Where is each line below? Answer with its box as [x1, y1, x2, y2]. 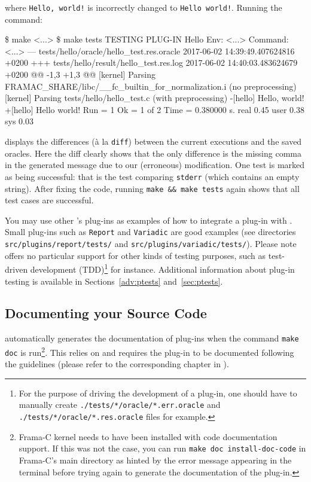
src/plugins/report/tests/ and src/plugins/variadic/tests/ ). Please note [5, 237, 297, 249]
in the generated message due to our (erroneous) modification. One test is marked [5, 158, 305, 171]
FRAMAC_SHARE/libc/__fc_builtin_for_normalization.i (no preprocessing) [5, 80, 297, 92]
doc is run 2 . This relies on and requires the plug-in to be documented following [5, 344, 294, 358]
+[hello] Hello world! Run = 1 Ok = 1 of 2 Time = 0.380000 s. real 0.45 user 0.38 [5, 103, 304, 115]
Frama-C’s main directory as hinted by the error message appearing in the [19, 454, 292, 466]
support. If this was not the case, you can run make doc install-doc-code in [19, 442, 306, 454]
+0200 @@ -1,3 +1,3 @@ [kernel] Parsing [5, 68, 155, 81]
